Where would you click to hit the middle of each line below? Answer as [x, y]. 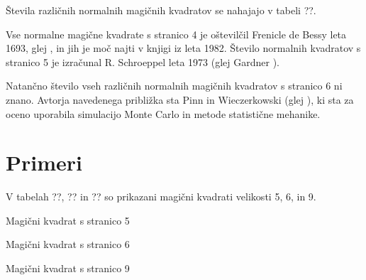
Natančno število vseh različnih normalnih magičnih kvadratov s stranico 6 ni [174, 86]
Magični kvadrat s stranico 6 [68, 244]
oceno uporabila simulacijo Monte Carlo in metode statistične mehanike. [163, 113]
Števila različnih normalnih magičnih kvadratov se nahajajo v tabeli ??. [161, 10]
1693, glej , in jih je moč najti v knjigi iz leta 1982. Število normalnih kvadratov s [183, 48]
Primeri [44, 162]
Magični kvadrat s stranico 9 [68, 268]
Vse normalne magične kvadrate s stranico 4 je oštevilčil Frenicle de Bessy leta [176, 34]
